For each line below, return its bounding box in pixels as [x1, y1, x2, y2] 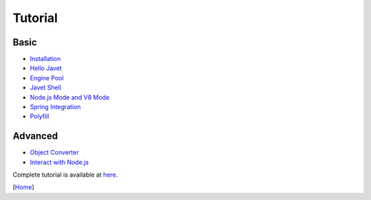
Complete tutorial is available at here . [12, 170, 118, 179]
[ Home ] [12, 183, 34, 192]
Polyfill [30, 112, 49, 120]
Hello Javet [30, 64, 62, 72]
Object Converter [30, 148, 79, 157]
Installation [30, 55, 61, 63]
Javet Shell [30, 83, 62, 92]
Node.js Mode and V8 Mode [30, 93, 110, 101]
